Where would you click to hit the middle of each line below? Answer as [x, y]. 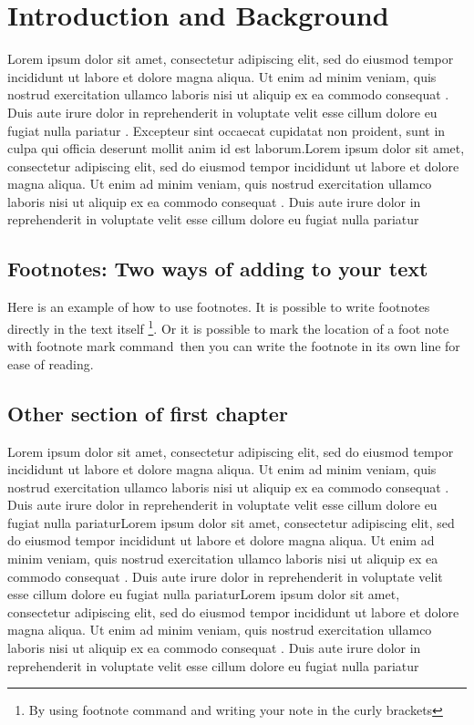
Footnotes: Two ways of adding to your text [218, 269]
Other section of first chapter [148, 413]
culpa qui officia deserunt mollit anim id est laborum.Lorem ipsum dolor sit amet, [236, 148]
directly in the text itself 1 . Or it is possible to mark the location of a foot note [228, 326]
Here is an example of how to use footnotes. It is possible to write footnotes [219, 307]
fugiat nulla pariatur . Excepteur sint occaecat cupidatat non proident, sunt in [227, 130]
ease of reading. [51, 363]
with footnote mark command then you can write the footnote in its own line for [234, 346]
